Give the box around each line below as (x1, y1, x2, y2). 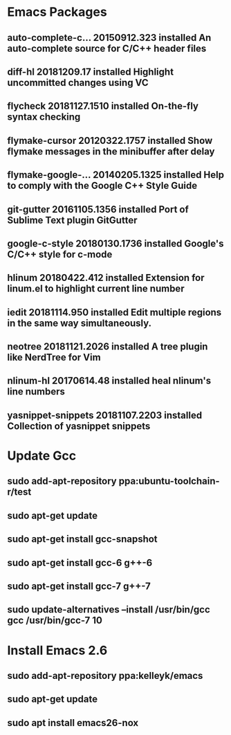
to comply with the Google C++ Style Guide (7, 180, 198, 192)
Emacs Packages (7, 4, 107, 20)
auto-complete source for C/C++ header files (7, 42, 207, 54)
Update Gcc (7, 448, 77, 464)
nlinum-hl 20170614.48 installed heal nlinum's (7, 375, 212, 387)
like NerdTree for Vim (7, 352, 102, 363)
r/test (7, 486, 32, 498)
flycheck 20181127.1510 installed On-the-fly (7, 100, 199, 112)
